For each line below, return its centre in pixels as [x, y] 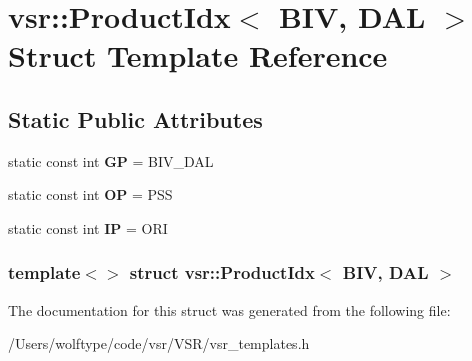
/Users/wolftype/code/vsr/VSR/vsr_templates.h [159, 343]
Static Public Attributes [135, 118]
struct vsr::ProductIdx [222, 272]
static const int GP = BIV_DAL [111, 160]
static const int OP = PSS [90, 194]
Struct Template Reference [198, 55]
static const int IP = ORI [88, 227]
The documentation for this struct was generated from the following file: [229, 309]
